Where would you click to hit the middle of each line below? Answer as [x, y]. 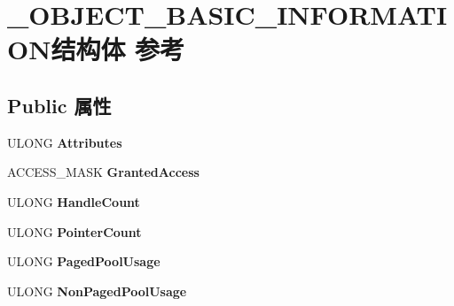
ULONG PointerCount [74, 231]
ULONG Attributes [65, 142]
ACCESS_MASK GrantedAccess [103, 172]
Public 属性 [59, 105]
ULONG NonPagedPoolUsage [97, 291]
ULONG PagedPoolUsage [84, 261]
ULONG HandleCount [74, 201]
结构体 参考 [118, 49]
